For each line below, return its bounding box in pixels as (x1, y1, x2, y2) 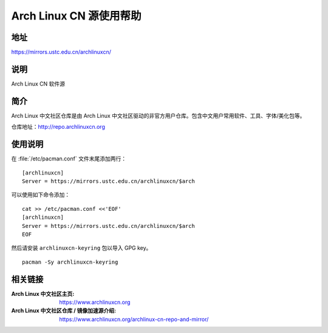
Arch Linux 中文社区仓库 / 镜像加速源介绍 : (11, 307, 117, 314)
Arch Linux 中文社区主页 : (11, 290, 75, 297)
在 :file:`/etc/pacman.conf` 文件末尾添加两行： (11, 155, 127, 162)
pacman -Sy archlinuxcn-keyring (22, 258, 118, 266)
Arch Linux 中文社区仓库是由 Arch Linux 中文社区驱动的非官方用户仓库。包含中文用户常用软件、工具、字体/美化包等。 (11, 112, 306, 119)
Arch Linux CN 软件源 (11, 80, 66, 88)
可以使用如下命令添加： (11, 191, 70, 199)
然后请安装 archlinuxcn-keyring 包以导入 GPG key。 (11, 244, 152, 252)
